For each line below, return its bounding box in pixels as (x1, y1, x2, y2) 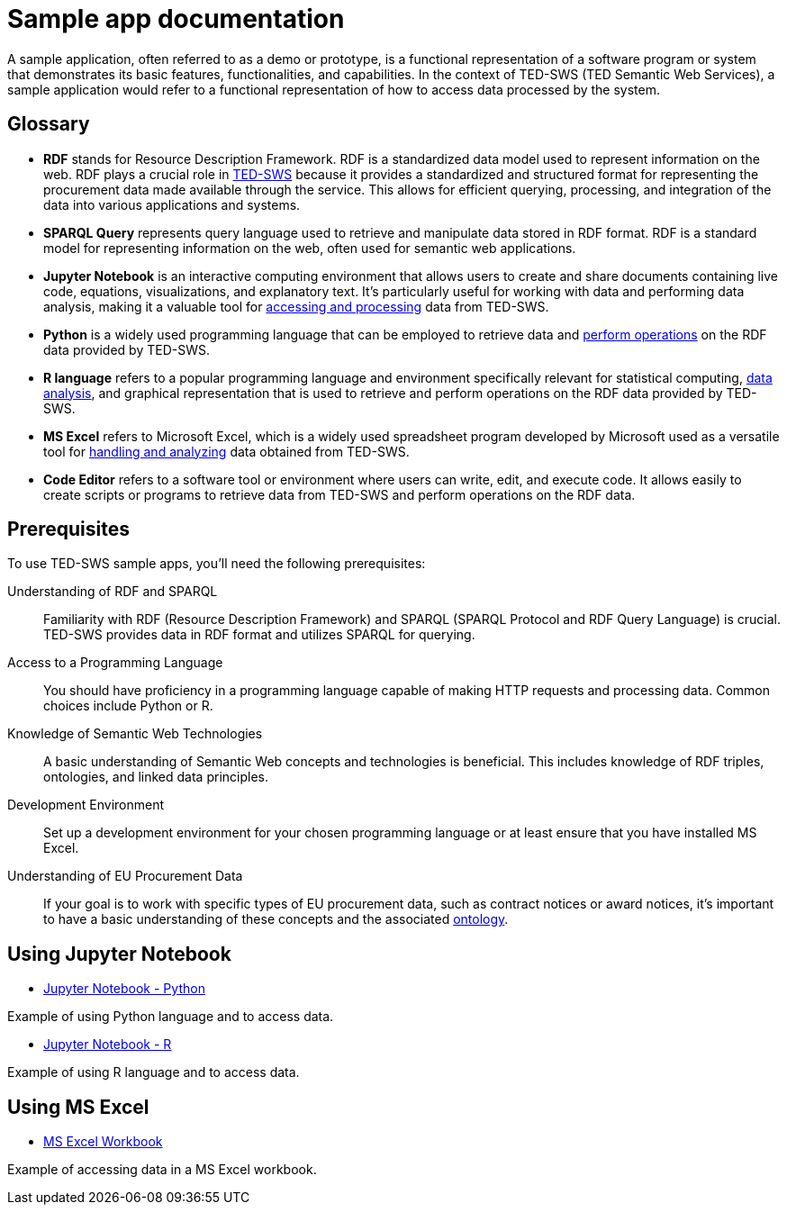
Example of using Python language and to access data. (7, 1008, 334, 1025)
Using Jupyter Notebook (7, 942, 231, 965)
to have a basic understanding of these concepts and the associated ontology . (43, 911, 509, 927)
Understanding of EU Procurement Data (7, 868, 243, 884)
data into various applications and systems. (43, 196, 301, 213)
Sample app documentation (7, 4, 345, 34)
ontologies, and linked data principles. (43, 769, 268, 785)
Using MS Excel (7, 1095, 149, 1118)
